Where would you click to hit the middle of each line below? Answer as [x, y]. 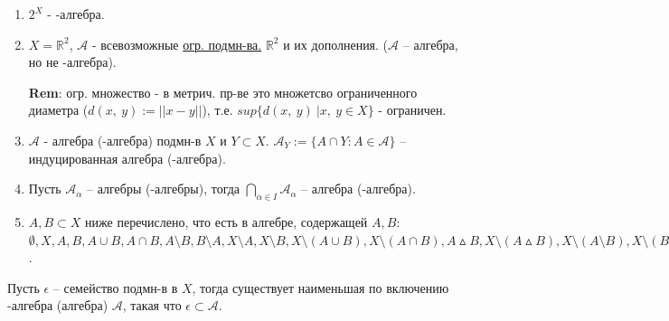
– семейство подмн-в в [115, 287]
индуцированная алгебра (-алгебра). [127, 158]
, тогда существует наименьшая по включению [320, 287]
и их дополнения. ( [336, 44]
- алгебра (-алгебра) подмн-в [122, 140]
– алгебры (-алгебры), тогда [164, 189]
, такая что [152, 305]
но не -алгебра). [72, 62]
